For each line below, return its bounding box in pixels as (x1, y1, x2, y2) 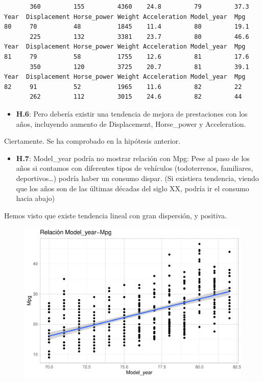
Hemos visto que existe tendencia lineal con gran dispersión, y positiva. (4, 210, 227, 220)
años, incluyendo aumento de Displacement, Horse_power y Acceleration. (16, 118, 246, 129)
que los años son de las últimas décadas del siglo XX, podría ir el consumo (16, 183, 249, 193)
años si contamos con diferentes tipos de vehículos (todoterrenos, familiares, (16, 163, 253, 173)
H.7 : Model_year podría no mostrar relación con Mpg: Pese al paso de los (16, 152, 250, 163)
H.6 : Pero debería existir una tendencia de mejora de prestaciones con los (16, 108, 248, 119)
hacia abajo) (16, 193, 55, 204)
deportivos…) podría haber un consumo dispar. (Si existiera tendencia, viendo (16, 172, 259, 183)
